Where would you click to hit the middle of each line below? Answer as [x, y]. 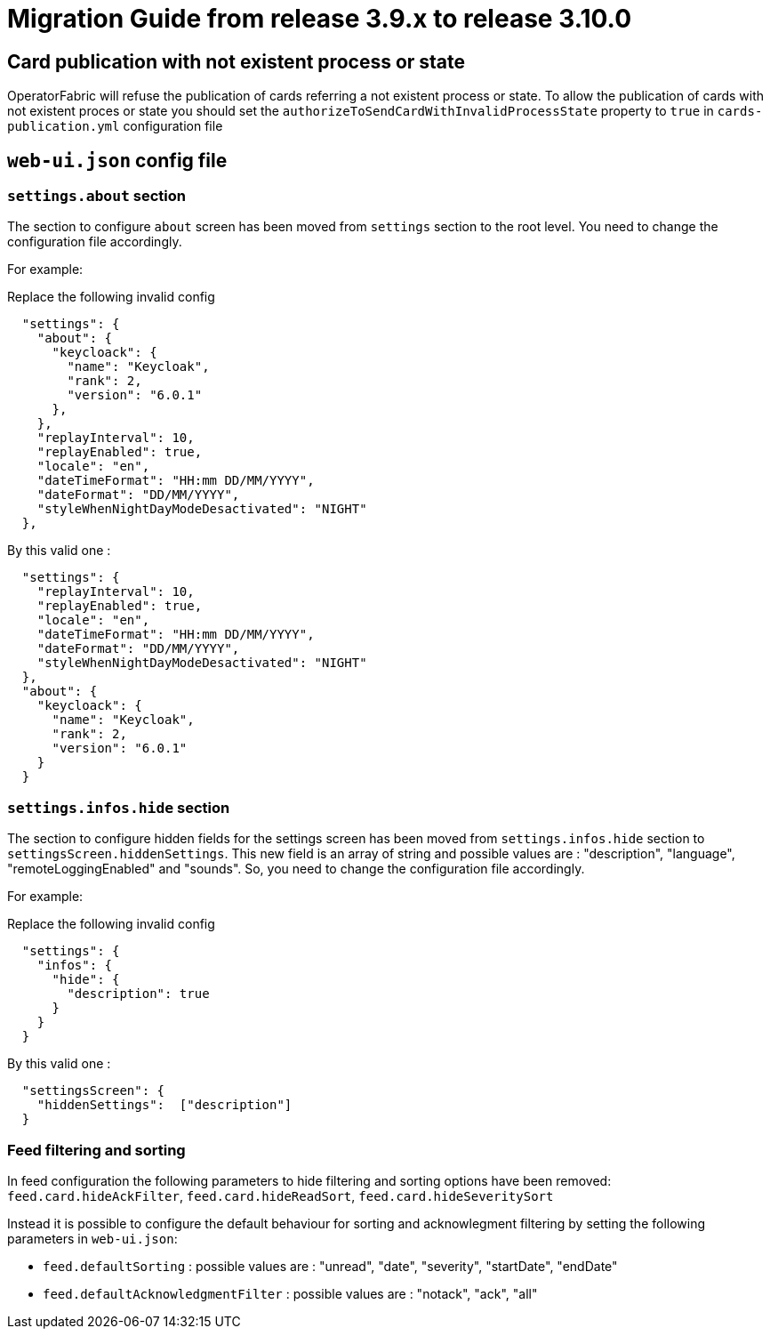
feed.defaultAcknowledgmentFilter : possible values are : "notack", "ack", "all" [290, 1293]
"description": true [138, 994]
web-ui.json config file [117, 160]
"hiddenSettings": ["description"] [164, 1105]
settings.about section [96, 196]
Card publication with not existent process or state [237, 61]
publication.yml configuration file [115, 126]
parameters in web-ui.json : [92, 1238]
